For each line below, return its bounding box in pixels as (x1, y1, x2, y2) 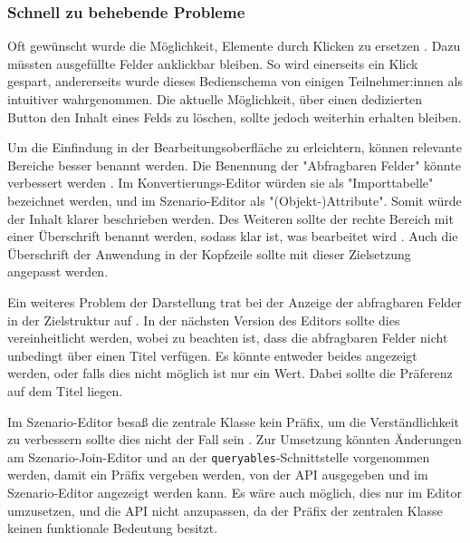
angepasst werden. (7, 262, 109, 281)
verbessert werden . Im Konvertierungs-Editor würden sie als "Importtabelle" (7, 173, 434, 192)
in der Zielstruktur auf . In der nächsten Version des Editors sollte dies (7, 310, 400, 329)
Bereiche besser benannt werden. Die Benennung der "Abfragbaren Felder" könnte (7, 155, 461, 174)
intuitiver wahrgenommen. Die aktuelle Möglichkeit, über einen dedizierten (7, 90, 423, 108)
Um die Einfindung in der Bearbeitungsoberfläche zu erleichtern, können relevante (7, 138, 463, 157)
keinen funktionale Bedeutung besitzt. (7, 519, 218, 538)
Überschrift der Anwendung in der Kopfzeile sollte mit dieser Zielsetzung (7, 244, 411, 263)
